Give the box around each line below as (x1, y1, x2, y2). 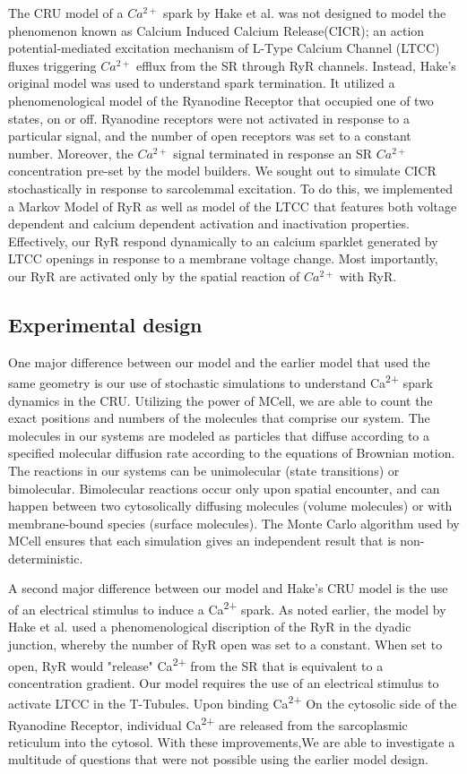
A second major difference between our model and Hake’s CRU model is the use (8, 579, 448, 598)
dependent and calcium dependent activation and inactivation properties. (8, 214, 410, 233)
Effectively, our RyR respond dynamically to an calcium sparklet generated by (8, 231, 438, 250)
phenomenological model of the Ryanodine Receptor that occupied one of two (8, 90, 434, 109)
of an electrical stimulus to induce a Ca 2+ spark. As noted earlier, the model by (8, 598, 446, 618)
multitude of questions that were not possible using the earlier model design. (8, 750, 428, 769)
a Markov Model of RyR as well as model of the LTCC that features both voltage (8, 196, 457, 215)
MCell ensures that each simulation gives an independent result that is (8, 531, 396, 550)
